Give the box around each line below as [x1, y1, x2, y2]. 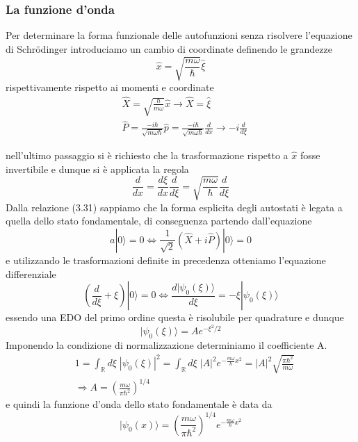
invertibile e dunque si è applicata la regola [6, 161, 189, 176]
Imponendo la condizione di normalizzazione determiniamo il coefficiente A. [6, 338, 327, 352]
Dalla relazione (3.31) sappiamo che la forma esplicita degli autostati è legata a [6, 199, 343, 214]
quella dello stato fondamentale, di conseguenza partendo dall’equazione [6, 213, 312, 228]
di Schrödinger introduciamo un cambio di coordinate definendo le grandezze [6, 41, 333, 56]
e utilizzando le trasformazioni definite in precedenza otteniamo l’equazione [6, 252, 326, 267]
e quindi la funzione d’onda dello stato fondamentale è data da [6, 397, 272, 411]
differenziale [6, 266, 56, 281]
